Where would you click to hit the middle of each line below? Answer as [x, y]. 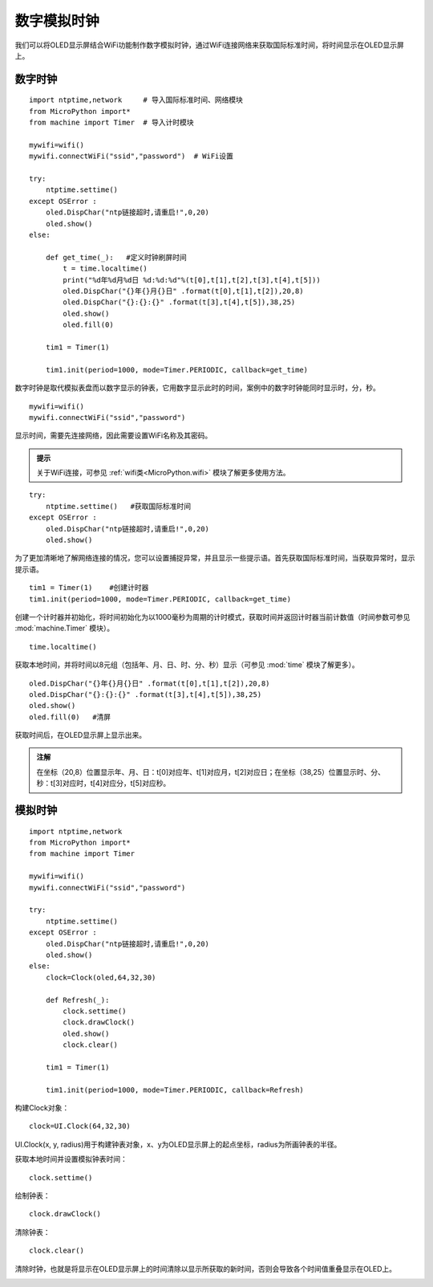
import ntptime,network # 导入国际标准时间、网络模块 [136, 100]
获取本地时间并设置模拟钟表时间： [71, 1159]
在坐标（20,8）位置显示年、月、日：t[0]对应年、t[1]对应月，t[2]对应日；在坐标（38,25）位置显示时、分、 [210, 772]
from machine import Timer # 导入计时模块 [111, 123]
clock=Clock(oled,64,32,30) [101, 977]
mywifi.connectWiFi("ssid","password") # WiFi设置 [132, 156]
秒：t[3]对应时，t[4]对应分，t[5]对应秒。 [103, 784]
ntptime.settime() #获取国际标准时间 [118, 506]
